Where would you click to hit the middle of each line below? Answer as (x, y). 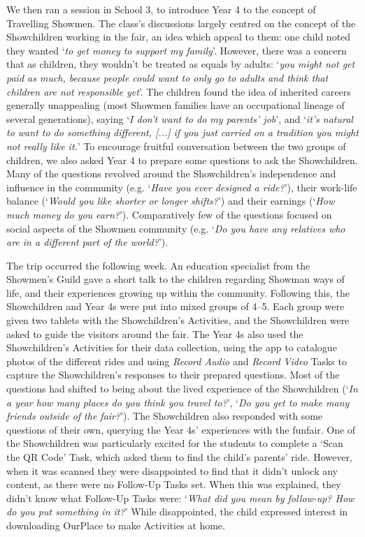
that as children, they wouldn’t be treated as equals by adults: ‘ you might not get (181, 64)
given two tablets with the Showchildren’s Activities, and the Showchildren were (178, 320)
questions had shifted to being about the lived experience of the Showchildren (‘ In (182, 389)
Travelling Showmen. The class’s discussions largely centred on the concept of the (181, 23)
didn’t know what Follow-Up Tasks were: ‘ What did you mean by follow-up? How (180, 498)
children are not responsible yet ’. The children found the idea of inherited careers (179, 91)
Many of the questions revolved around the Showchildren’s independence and (171, 174)
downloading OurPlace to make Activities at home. (116, 525)
